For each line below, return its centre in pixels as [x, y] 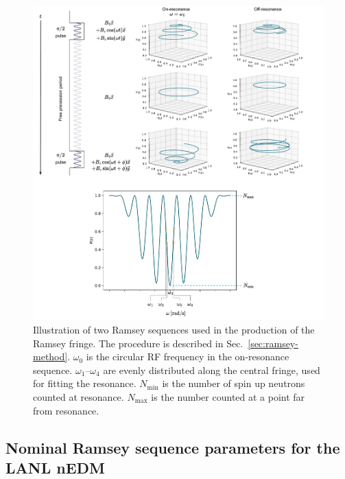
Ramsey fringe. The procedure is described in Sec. [138, 343]
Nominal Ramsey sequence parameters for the [173, 447]
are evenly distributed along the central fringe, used [212, 370]
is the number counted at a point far [228, 397]
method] [50, 357]
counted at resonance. [79, 397]
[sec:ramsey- [273, 343]
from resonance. [66, 410]
